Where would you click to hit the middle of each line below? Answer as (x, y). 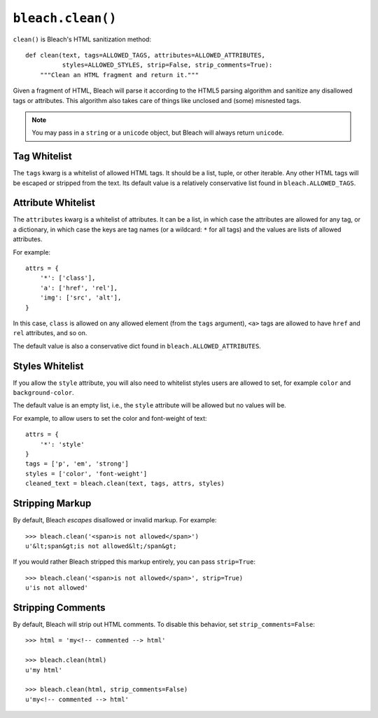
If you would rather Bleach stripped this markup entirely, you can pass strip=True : (134, 562)
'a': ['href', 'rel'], (79, 288)
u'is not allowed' (57, 588)
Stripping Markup (52, 504)
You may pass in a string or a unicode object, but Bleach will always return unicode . (158, 133)
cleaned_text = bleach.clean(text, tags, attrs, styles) (125, 483)
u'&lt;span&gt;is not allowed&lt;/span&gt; (101, 546)
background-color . (43, 393)
